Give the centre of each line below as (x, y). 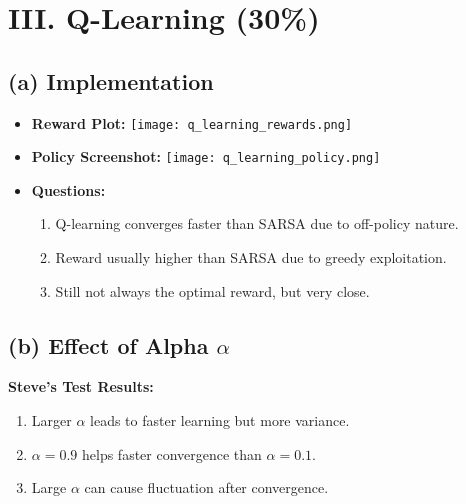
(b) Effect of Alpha (108, 344)
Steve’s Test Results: (81, 386)
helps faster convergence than (171, 453)
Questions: (68, 189)
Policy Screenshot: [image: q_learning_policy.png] (206, 156)
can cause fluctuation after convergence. (206, 487)
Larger (51, 420)
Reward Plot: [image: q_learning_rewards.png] (192, 122)
